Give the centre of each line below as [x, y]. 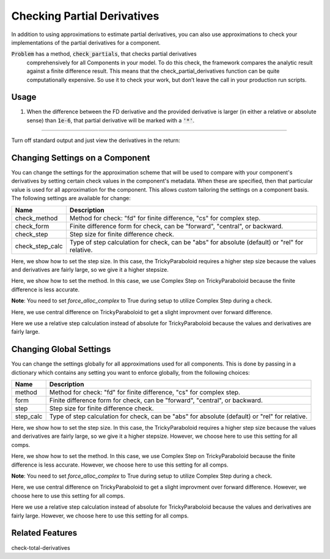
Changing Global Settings [61, 349]
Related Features [44, 533]
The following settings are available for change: [71, 198]
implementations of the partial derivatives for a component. [86, 42]
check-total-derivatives [41, 547]
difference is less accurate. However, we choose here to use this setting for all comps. [120, 465]
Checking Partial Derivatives [85, 16]
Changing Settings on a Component [81, 158]
